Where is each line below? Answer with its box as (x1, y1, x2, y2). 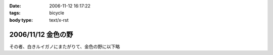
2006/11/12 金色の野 (9, 30, 73, 39)
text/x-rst (49, 17, 69, 23)
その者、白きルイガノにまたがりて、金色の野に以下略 (9, 43, 120, 49)
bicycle (49, 10, 64, 16)
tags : (9, 10, 21, 16)
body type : (9, 17, 33, 23)
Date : (9, 3, 21, 9)
